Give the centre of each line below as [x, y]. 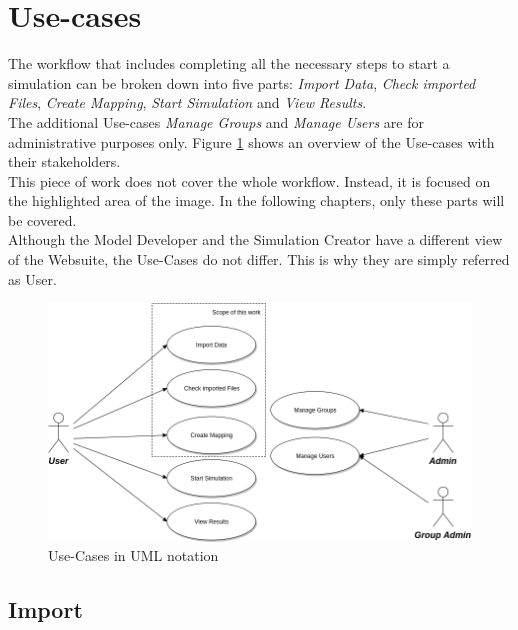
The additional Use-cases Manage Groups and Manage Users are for [216, 121]
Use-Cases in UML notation [133, 555]
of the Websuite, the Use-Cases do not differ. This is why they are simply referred [259, 259]
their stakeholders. [64, 161]
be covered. [42, 219]
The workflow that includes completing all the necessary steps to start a [229, 63]
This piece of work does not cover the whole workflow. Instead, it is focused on [249, 180]
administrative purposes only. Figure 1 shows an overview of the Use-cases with [251, 141]
